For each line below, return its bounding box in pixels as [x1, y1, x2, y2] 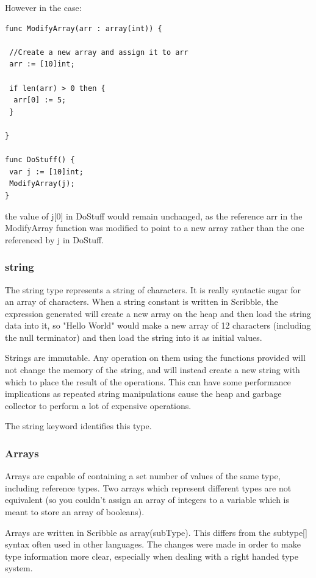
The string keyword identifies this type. [5, 419, 152, 432]
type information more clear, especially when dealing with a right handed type [5, 549, 298, 562]
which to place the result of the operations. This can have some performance [5, 375, 291, 388]
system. [5, 562, 33, 574]
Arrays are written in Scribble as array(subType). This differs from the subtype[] [5, 526, 307, 538]
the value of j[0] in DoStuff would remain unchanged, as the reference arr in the [5, 209, 303, 222]
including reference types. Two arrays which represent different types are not [5, 481, 292, 494]
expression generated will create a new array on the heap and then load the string [5, 307, 311, 319]
